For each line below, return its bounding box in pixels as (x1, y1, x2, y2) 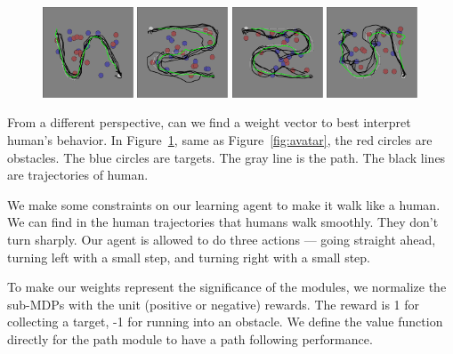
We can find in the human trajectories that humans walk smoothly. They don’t (7, 213, 439, 231)
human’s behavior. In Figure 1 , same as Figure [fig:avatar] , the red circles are (7, 130, 433, 149)
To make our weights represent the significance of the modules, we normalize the (7, 278, 447, 296)
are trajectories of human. (7, 165, 149, 184)
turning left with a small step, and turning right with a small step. (7, 247, 371, 266)
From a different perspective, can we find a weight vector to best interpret (7, 113, 411, 132)
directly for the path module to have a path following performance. (7, 329, 373, 348)
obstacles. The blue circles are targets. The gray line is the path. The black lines (7, 148, 446, 166)
